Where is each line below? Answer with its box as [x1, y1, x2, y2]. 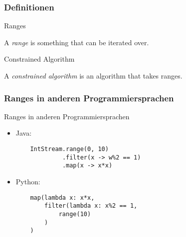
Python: [15, 176, 40, 186]
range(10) [58, 210, 91, 218]
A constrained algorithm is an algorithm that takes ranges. [4, 71, 183, 80]
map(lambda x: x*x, [30, 194, 95, 201]
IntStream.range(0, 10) [30, 146, 109, 153]
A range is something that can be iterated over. [4, 37, 149, 47]
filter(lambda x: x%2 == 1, [44, 202, 138, 210]
